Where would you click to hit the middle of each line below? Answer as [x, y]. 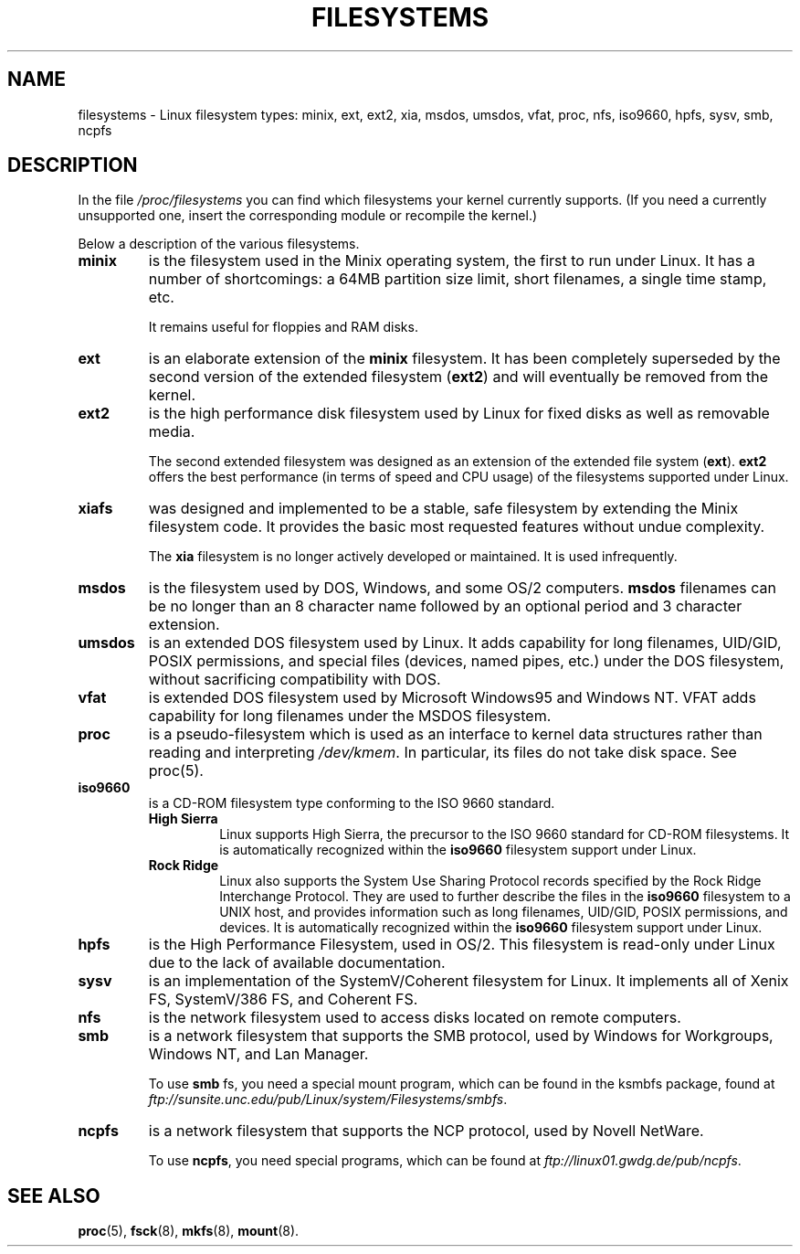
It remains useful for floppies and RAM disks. [283, 327]
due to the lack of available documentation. [297, 963]
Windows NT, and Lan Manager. [258, 1054]
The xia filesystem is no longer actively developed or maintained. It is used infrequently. [413, 557]
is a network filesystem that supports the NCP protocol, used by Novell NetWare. [426, 1131]
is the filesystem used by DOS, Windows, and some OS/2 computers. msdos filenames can [462, 588]
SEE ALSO [54, 1196]
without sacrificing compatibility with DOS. [295, 680]
